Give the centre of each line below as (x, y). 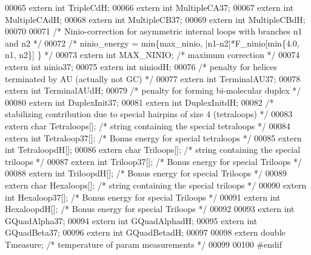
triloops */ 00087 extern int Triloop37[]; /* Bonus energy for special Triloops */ (154, 161)
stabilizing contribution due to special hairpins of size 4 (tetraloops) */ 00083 (149, 114)
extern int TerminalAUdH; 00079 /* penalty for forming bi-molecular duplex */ (153, 90)
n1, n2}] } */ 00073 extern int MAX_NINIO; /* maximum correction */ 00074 (152, 55)
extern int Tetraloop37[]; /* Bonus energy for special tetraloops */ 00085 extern (153, 137)
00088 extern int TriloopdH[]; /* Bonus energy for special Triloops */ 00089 (146, 173)
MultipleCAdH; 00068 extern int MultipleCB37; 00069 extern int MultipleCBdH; (155, 19)
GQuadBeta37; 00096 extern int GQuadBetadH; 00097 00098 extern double (145, 232)
